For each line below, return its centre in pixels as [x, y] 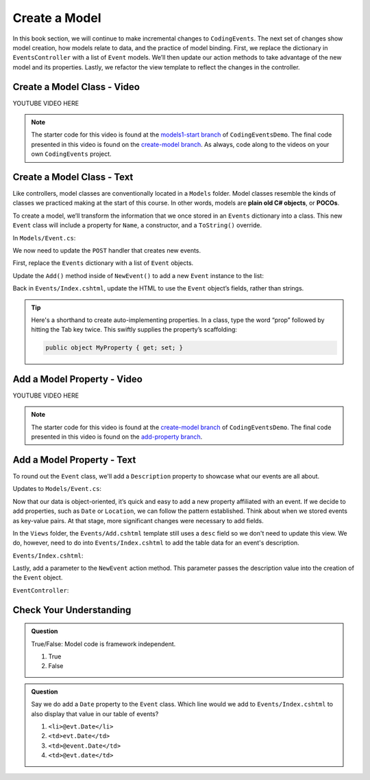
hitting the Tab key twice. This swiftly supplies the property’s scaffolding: [134, 330]
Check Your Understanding [72, 610]
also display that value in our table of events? [95, 713]
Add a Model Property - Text [74, 460]
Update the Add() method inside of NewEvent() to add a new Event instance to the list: [138, 275]
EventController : [41, 590]
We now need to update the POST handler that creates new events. [107, 251]
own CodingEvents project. [72, 154]
